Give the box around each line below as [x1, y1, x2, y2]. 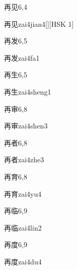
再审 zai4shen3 [4, 120, 48, 131]
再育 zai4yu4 [4, 188, 42, 199]
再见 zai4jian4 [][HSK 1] [4, 18, 74, 29]
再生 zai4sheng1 [4, 86, 51, 97]
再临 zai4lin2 [4, 222, 42, 233]
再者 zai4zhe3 [4, 154, 44, 165]
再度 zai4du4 [4, 256, 42, 266]
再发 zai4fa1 [4, 52, 40, 63]
